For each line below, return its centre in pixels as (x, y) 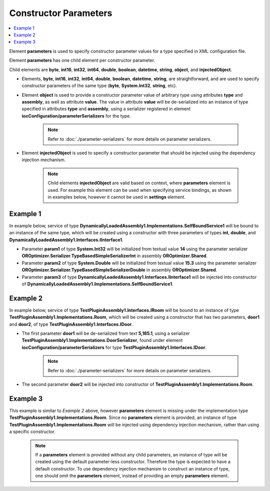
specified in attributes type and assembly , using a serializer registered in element (106, 109)
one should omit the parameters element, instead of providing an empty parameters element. (132, 476)
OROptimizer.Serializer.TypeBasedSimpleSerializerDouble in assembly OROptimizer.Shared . (119, 270)
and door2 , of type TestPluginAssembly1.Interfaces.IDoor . (71, 324)
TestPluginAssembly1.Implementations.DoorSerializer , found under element (102, 340)
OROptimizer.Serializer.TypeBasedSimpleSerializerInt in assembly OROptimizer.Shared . (114, 256)
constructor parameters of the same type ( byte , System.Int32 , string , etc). (99, 86)
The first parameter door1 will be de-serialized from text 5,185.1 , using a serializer (106, 333)
